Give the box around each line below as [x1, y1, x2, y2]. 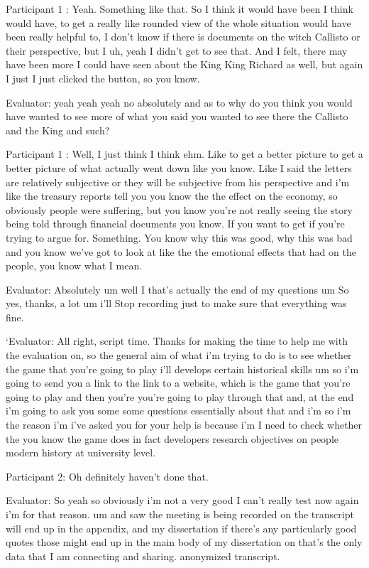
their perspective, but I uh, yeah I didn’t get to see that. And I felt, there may [6, 43, 348, 58]
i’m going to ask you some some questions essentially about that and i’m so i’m [6, 403, 351, 418]
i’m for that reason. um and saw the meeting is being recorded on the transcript [6, 507, 354, 521]
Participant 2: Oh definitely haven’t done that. [6, 468, 209, 483]
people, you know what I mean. [6, 258, 143, 273]
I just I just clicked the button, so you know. [6, 70, 200, 85]
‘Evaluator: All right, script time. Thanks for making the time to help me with [6, 333, 348, 348]
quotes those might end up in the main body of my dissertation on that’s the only [6, 535, 363, 550]
